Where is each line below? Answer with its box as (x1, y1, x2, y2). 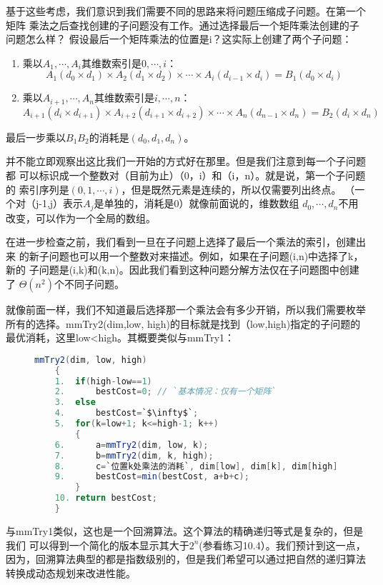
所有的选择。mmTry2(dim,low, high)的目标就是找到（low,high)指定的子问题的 (6, 316, 361, 331)
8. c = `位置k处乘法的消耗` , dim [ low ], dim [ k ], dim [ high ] (54, 461, 338, 471)
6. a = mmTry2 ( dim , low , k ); (54, 439, 209, 450)
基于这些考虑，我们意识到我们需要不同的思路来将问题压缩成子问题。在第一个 (6, 4, 366, 18)
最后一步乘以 (6, 129, 66, 144)
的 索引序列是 (6, 181, 69, 196)
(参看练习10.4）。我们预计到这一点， (199, 537, 366, 552)
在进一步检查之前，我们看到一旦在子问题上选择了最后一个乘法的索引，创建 (6, 234, 356, 249)
